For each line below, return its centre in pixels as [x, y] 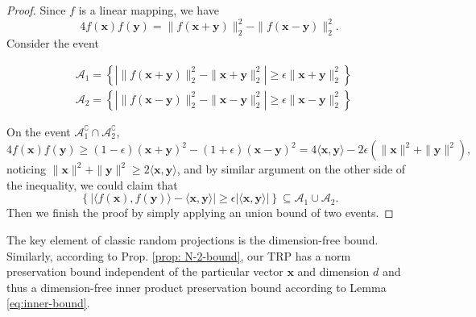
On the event [39, 131]
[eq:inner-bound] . [48, 303]
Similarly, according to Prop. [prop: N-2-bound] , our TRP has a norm [179, 255]
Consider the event [53, 42]
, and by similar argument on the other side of [291, 169]
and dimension [333, 271]
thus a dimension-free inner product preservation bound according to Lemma [197, 287]
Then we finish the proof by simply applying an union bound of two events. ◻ [200, 213]
